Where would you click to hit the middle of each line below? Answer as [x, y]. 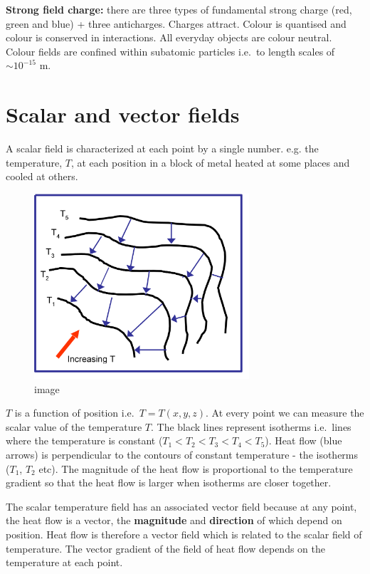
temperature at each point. [64, 562]
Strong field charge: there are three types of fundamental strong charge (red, [179, 9]
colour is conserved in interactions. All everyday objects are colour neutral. [169, 37]
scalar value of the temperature [74, 426]
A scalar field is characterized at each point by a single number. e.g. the [162, 148]
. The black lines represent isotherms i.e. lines [251, 426]
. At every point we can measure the [285, 413]
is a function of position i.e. [74, 413]
